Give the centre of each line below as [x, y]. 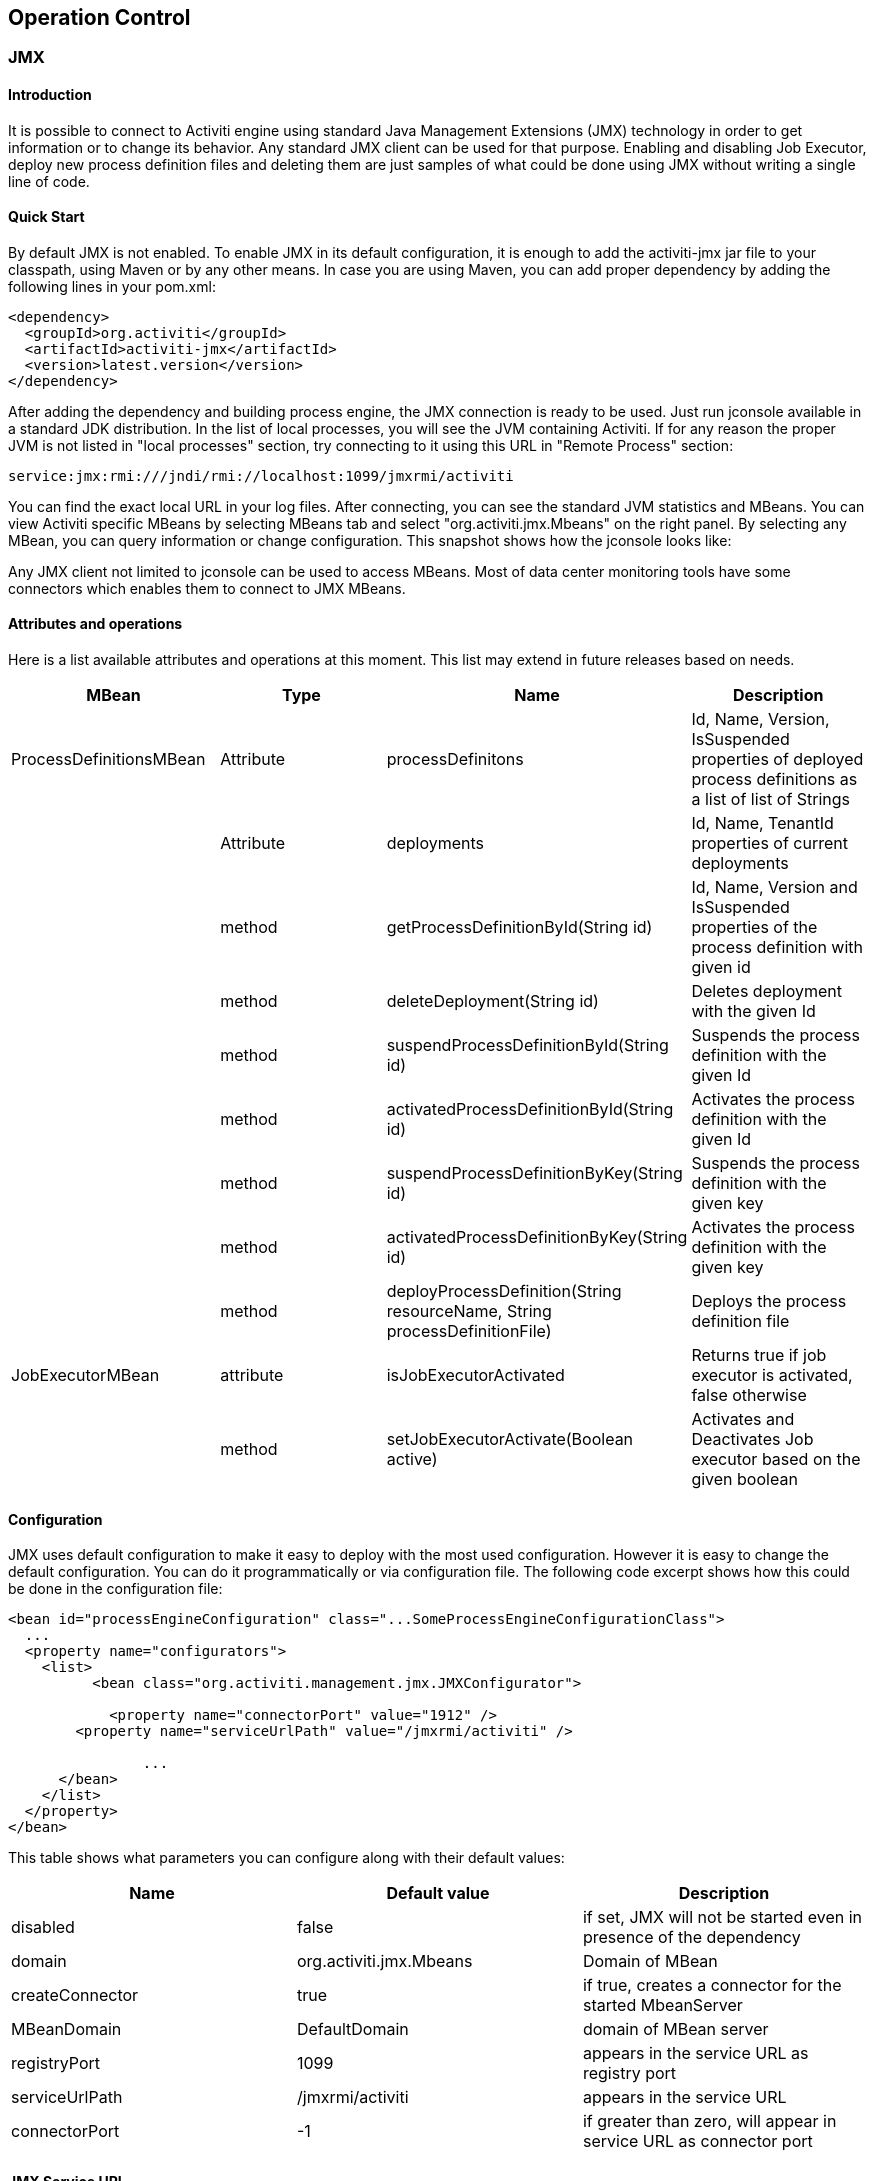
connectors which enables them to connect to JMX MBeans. [207, 588]
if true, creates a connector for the [712, 1985]
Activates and [743, 1419]
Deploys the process [769, 1301]
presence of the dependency [691, 1937]
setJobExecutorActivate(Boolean [510, 1439]
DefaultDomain [352, 2029]
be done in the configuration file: [115, 1589]
